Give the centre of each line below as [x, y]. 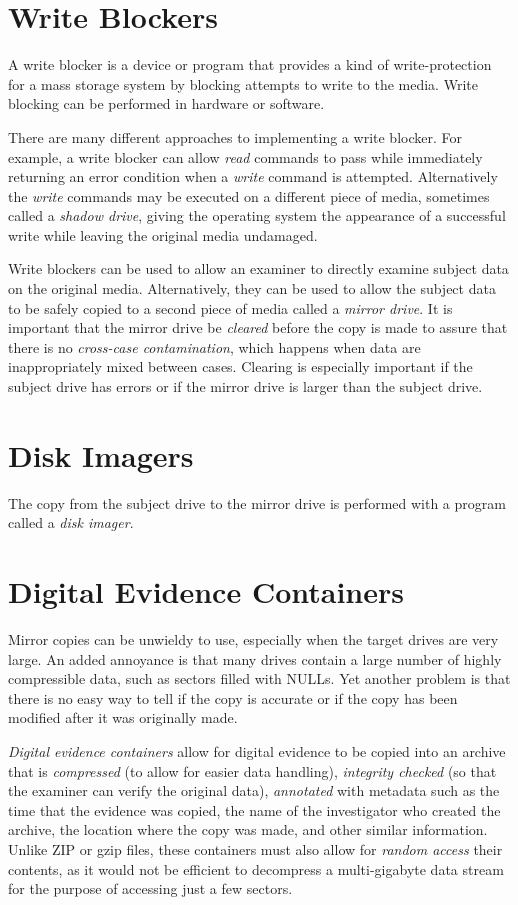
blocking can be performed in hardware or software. [166, 103]
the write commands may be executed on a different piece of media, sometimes [249, 195]
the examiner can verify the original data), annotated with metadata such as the [254, 790]
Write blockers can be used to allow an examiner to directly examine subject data [258, 268]
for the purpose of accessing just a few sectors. [150, 888]
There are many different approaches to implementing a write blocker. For [235, 136]
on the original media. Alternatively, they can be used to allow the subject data [252, 288]
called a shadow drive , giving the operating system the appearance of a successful [257, 215]
